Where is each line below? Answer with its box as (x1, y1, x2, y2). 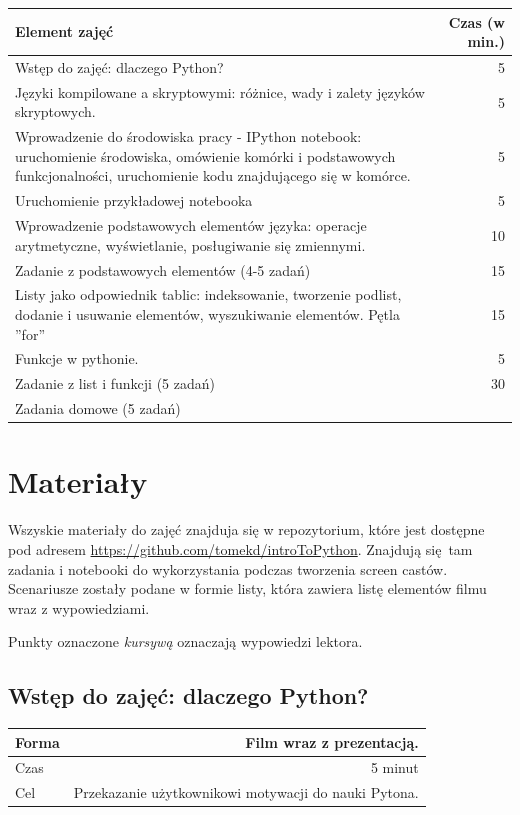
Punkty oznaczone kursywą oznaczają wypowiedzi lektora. (8, 631, 363, 652)
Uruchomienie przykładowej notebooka (15, 190, 253, 211)
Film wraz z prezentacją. (245, 731, 419, 752)
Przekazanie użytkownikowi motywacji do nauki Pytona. (73, 782, 419, 803)
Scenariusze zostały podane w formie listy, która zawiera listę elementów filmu (8, 578, 487, 599)
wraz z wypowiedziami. (8, 597, 150, 618)
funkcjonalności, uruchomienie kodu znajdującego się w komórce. (15, 165, 411, 186)
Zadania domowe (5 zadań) (15, 398, 181, 419)
